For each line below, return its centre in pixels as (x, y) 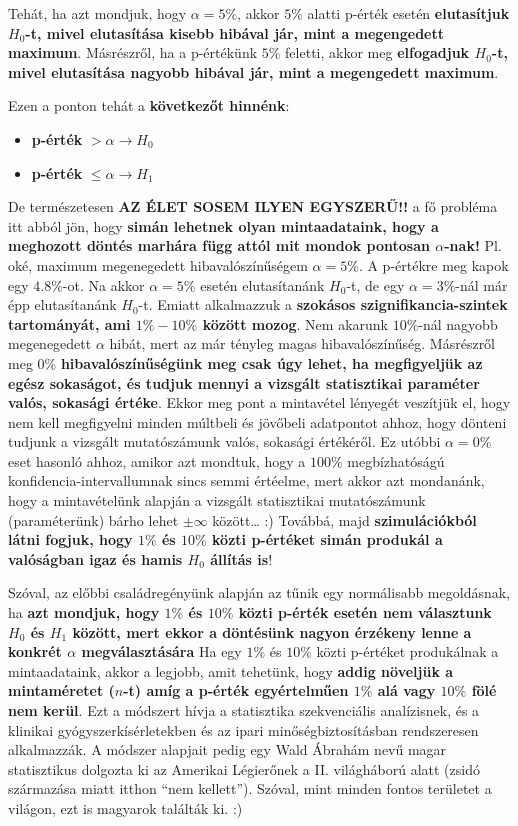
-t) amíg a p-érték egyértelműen (236, 690)
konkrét (35, 651)
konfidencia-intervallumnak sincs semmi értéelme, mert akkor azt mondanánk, (246, 480)
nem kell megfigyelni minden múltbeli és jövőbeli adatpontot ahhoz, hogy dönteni (257, 421)
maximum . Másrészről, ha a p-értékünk (133, 52)
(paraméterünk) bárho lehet (93, 519)
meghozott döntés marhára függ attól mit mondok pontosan (219, 245)
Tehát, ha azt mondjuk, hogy (97, 13)
